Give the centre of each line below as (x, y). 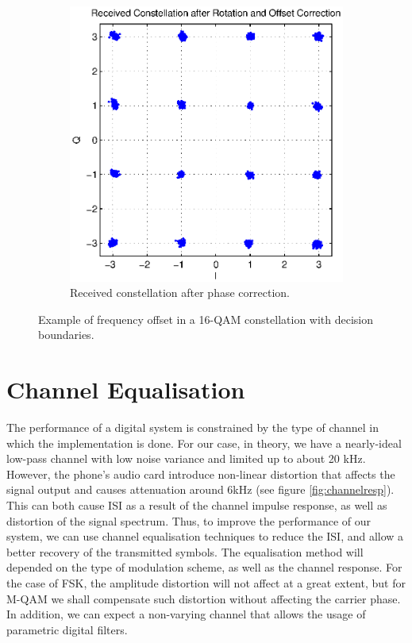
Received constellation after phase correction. (180, 293)
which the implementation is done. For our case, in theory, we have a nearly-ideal (204, 443)
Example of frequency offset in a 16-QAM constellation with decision (206, 319)
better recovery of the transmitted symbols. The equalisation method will (185, 551)
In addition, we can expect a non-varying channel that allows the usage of (186, 614)
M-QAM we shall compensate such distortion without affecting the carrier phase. (204, 598)
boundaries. (66, 335)
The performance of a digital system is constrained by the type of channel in (193, 427)
